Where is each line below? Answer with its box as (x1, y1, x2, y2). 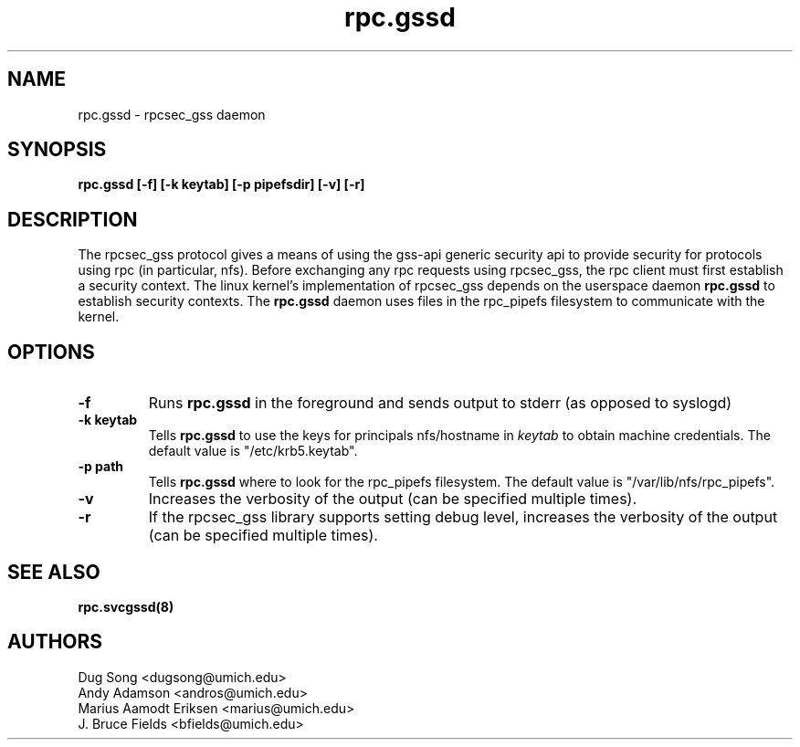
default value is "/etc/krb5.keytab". (148, 443, 358, 459)
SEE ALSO (7, 560, 100, 584)
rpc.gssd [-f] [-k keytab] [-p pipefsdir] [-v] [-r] (78, 176, 365, 193)
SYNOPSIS (7, 138, 107, 162)
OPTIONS (7, 340, 95, 363)
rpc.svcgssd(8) (78, 598, 174, 615)
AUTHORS (7, 630, 103, 654)
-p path (78, 458, 124, 475)
